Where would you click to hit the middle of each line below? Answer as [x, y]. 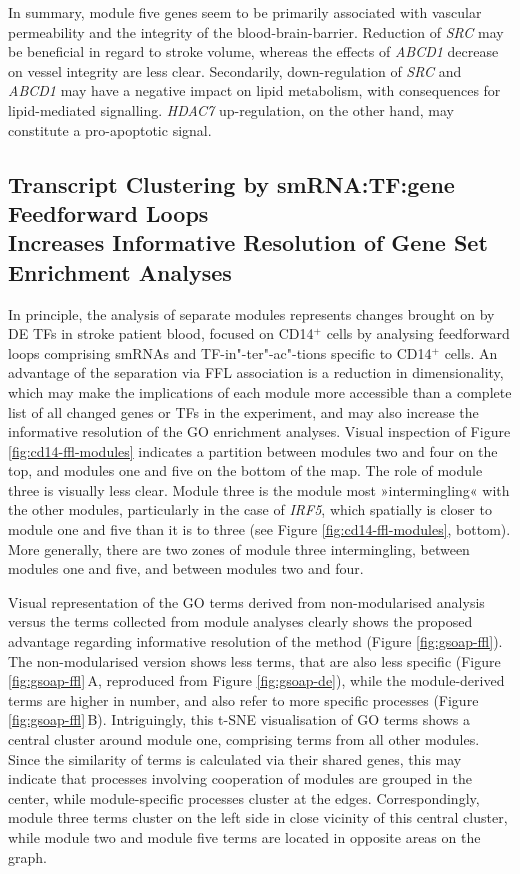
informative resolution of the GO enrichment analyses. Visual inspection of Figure [259, 431]
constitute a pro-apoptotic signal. [110, 129]
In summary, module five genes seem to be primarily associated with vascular [245, 12]
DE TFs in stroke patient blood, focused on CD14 [161, 333]
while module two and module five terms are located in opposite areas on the [244, 836]
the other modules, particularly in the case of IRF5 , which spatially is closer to [250, 509]
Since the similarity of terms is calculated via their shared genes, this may [235, 758]
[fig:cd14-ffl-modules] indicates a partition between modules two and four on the [253, 450]
